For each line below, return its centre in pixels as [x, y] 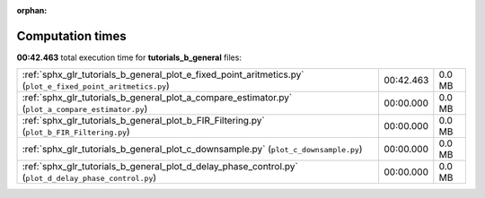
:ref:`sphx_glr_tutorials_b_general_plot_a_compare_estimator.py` [157, 98]
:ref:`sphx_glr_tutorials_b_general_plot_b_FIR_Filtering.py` [143, 121]
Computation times [71, 36]
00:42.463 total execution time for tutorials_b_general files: [129, 57]
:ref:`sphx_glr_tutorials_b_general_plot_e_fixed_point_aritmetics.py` [163, 74]
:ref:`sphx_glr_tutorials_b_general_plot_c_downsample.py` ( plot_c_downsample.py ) [192, 150]
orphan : [32, 10]
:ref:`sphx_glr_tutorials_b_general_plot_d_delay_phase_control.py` [160, 167]
